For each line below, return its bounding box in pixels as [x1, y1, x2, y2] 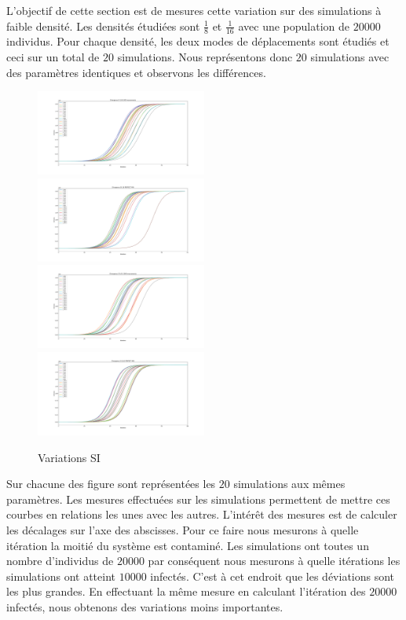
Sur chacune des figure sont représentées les [6, 475, 216, 492]
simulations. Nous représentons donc [117, 49, 293, 65]
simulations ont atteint [6, 567, 115, 584]
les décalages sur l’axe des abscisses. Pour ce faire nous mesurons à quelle [6, 521, 359, 537]
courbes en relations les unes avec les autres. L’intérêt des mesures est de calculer [6, 506, 397, 523]
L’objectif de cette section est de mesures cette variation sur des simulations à [6, 2, 382, 18]
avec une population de [238, 17, 349, 34]
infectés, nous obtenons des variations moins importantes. [6, 598, 283, 614]
